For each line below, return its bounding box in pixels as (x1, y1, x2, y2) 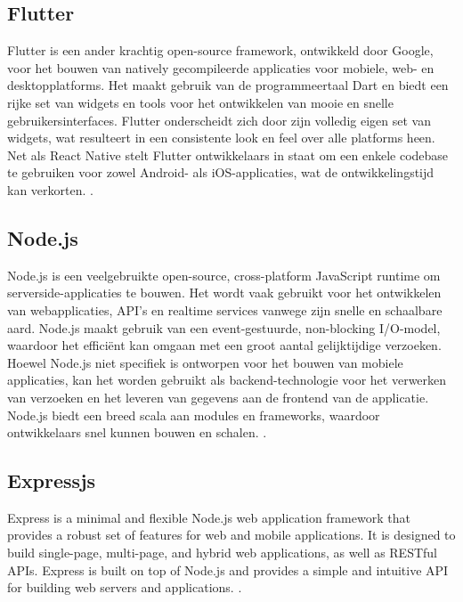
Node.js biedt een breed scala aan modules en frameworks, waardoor (7, 405, 380, 424)
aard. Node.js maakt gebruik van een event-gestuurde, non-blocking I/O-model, (7, 318, 441, 337)
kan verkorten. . (7, 180, 93, 199)
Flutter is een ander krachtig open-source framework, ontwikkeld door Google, (7, 41, 434, 60)
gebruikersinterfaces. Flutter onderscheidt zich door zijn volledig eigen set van (7, 110, 431, 129)
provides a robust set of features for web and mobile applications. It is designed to (7, 525, 456, 544)
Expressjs (7, 467, 96, 494)
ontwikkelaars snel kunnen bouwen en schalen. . (7, 423, 267, 442)
